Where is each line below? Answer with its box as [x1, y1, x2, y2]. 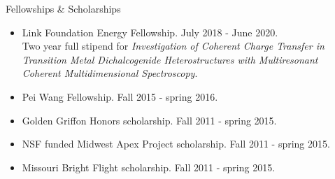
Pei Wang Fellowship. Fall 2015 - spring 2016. [22, 89, 218, 103]
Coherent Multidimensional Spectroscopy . [22, 66, 198, 80]
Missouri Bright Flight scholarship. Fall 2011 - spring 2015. [22, 159, 276, 174]
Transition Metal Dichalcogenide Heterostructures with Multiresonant [22, 52, 318, 66]
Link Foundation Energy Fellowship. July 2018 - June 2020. [22, 24, 278, 39]
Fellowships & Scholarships [6, 1, 121, 15]
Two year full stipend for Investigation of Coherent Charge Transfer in [22, 38, 325, 53]
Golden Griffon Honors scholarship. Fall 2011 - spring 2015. [22, 113, 277, 127]
